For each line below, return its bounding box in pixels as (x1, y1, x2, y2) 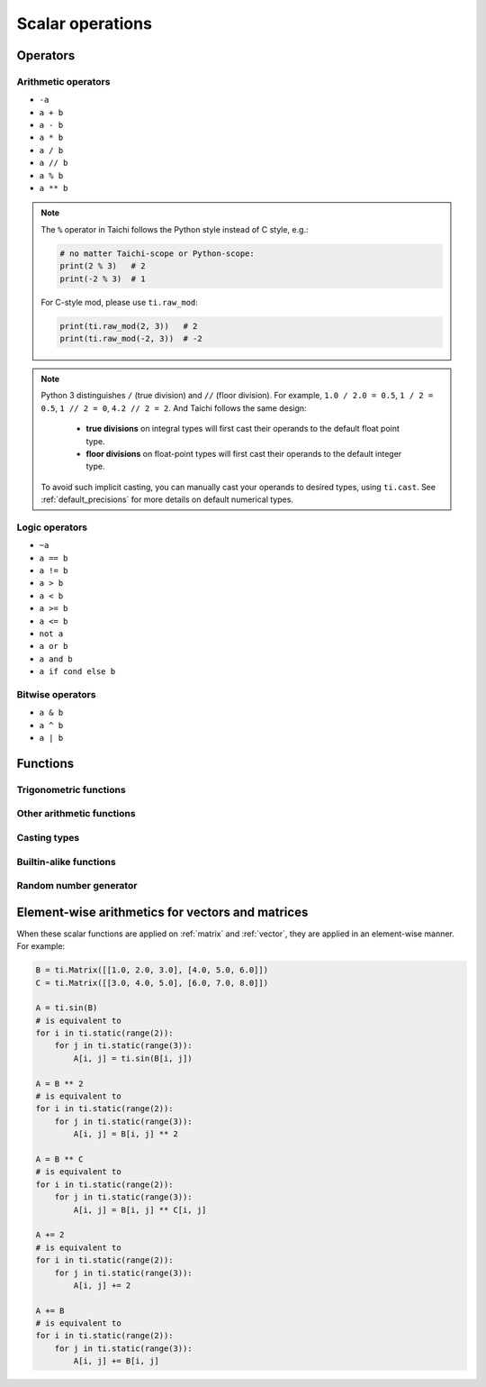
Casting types (16, 831, 80, 844)
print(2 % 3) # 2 (59, 261, 146, 271)
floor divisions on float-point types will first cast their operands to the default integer (85, 448, 402, 459)
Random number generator (16, 880, 138, 892)
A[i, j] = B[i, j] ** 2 (73, 1129, 179, 1139)
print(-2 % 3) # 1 (59, 273, 146, 284)
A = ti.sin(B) (35, 1003, 98, 1013)
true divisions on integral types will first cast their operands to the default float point (85, 424, 400, 434)
